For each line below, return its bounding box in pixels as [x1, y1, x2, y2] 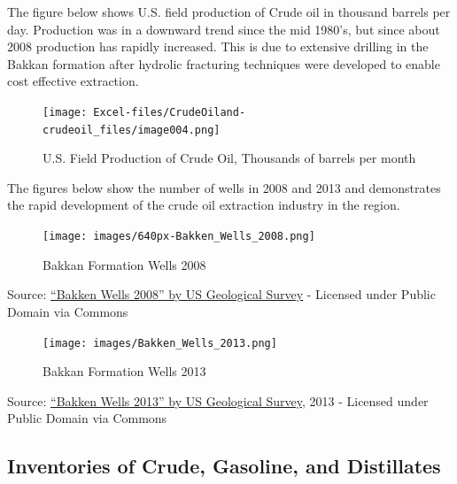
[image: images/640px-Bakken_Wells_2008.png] [43, 230, 315, 243]
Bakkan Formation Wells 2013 [43, 362, 206, 380]
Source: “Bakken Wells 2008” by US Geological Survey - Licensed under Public [7, 285, 436, 303]
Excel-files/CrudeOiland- [93, 105, 246, 119]
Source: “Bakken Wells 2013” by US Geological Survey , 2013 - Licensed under [7, 391, 429, 410]
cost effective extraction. [7, 72, 139, 90]
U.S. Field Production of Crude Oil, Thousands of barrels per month [43, 149, 416, 167]
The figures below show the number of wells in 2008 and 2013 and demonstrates [7, 178, 441, 196]
